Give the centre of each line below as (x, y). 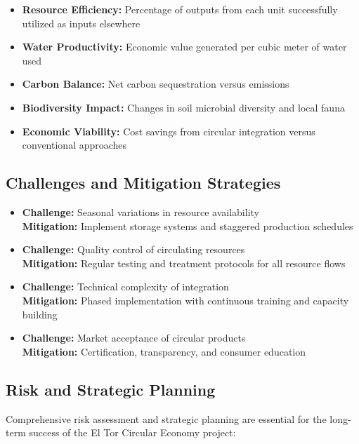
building (40, 314)
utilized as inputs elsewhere (81, 23)
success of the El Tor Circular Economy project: (132, 432)
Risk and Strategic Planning (111, 389)
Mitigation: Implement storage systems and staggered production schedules (188, 226)
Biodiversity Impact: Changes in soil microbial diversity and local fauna (183, 107)
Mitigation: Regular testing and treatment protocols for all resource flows (184, 263)
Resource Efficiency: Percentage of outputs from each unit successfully (180, 9)
